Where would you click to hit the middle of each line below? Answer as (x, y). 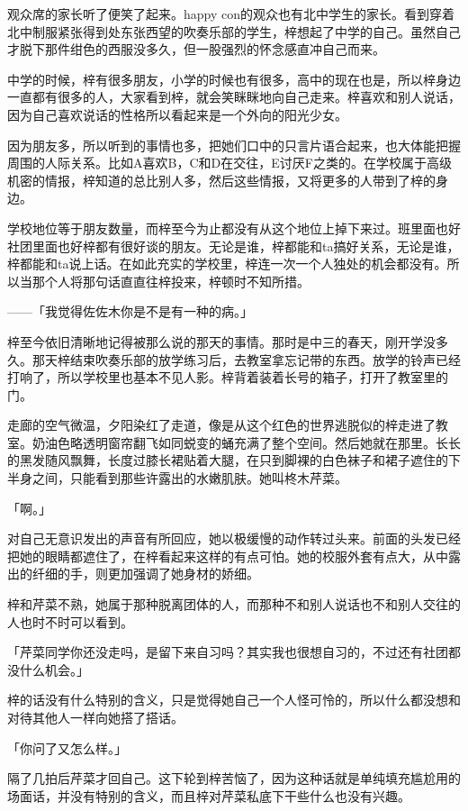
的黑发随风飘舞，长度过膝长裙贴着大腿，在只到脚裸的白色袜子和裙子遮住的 (228, 460)
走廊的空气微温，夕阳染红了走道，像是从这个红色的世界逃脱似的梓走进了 (221, 425)
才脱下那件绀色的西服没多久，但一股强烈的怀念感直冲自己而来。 (196, 49)
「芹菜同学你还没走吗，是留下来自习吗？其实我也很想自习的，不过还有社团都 (234, 652)
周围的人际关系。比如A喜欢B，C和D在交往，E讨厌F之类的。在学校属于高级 (229, 163)
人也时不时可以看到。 (70, 621)
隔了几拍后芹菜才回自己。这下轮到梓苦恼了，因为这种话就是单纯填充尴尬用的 (234, 778)
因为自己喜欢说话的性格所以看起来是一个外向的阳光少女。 (177, 114)
